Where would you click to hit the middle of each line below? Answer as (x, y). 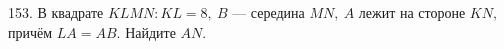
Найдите (150, 31)
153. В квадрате (56, 12)
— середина (268, 12)
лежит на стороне (412, 12)
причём (30, 31)
